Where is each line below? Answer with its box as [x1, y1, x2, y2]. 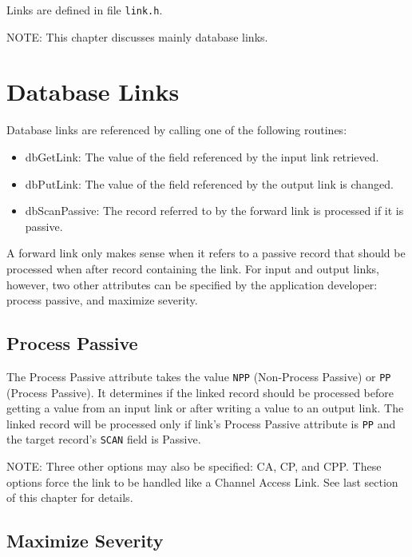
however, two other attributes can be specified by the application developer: [6, 276, 378, 292]
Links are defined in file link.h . [6, 2, 163, 18]
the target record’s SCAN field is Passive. [6, 431, 201, 448]
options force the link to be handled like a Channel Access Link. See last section [6, 473, 398, 490]
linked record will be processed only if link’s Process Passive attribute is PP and [6, 415, 396, 432]
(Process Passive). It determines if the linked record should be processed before [6, 384, 394, 400]
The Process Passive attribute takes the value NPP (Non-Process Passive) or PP [6, 368, 391, 384]
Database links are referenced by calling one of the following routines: [6, 121, 347, 138]
